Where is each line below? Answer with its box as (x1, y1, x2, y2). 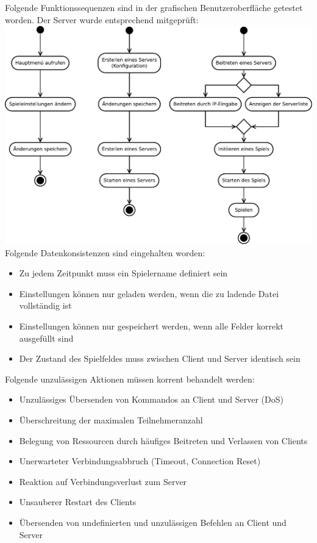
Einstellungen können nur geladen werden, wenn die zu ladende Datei (19, 287, 279, 300)
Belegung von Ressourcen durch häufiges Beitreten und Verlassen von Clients (19, 434, 308, 447)
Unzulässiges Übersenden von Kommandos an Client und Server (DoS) (19, 393, 283, 406)
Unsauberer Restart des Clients (19, 495, 137, 508)
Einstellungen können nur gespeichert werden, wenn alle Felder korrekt (19, 319, 284, 332)
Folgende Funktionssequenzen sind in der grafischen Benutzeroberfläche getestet (5, 1, 303, 13)
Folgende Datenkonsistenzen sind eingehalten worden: (5, 246, 205, 259)
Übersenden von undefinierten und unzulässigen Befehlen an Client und (19, 516, 287, 528)
